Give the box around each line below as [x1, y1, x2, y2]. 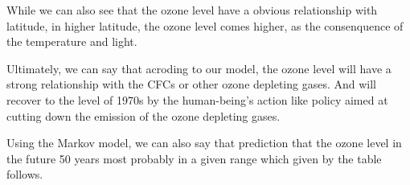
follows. [6, 166, 43, 183]
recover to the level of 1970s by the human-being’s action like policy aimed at [6, 91, 388, 108]
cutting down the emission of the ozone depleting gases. [6, 107, 281, 124]
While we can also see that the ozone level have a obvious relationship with [6, 2, 378, 18]
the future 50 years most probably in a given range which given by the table [6, 150, 382, 166]
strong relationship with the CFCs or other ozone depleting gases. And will [6, 76, 377, 92]
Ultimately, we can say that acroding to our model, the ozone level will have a [6, 60, 392, 76]
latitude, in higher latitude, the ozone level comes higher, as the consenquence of [6, 17, 404, 34]
